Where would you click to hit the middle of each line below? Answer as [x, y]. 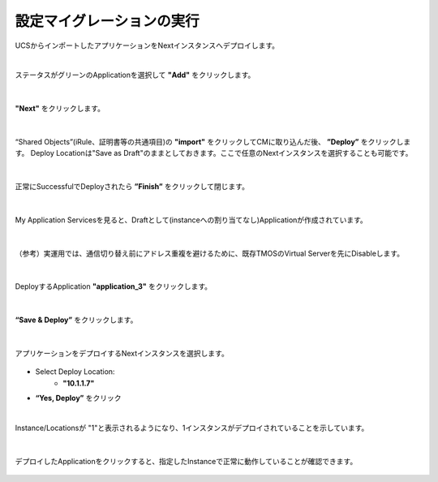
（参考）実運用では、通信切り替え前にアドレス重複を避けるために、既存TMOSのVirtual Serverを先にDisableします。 [210, 253]
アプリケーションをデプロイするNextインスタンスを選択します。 [122, 353]
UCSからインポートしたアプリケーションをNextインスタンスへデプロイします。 [147, 45]
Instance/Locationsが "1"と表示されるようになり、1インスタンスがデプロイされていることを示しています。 [192, 428]
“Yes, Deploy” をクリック [78, 398]
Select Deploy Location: [75, 372]
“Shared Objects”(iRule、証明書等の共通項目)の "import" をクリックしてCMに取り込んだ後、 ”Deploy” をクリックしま [213, 141]
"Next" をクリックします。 [60, 109]
